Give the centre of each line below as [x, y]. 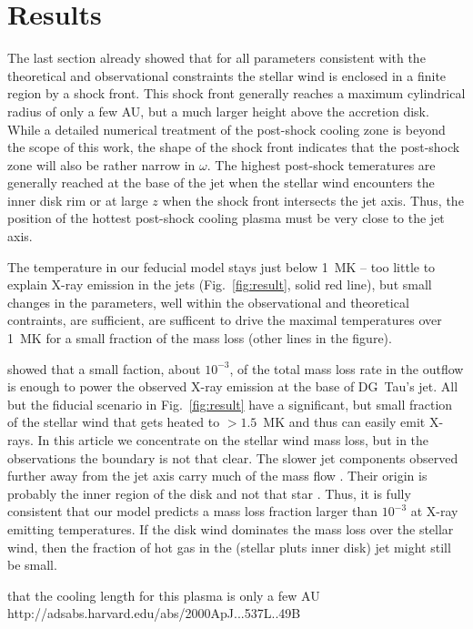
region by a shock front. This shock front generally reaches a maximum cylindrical [236, 93]
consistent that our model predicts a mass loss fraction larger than [193, 511]
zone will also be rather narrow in [101, 164]
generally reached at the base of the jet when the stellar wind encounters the [221, 183]
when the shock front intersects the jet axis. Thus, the [313, 200]
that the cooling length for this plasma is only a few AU [164, 595]
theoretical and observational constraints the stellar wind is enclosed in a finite [227, 75]
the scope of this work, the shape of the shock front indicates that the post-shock [234, 147]
